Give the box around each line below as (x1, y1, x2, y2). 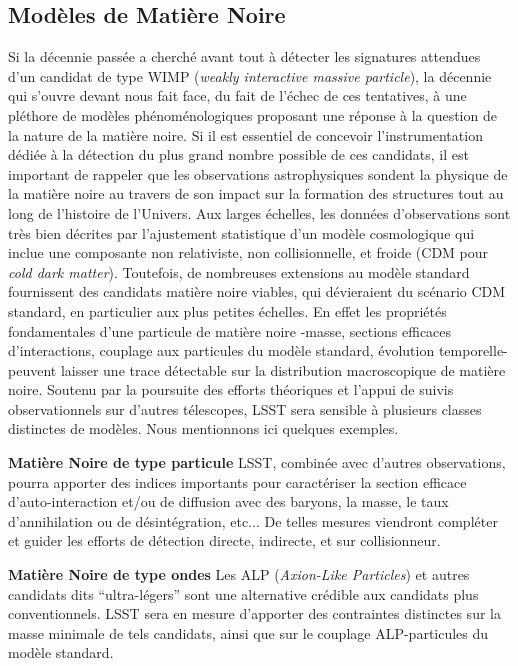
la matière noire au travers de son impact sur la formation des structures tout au (8, 183, 504, 204)
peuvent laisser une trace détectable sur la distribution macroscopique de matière (8, 359, 506, 380)
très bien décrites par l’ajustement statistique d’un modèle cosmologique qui (8, 222, 475, 243)
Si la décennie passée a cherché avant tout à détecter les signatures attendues (8, 46, 481, 67)
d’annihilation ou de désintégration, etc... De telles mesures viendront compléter (8, 510, 498, 531)
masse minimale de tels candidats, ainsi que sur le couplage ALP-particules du (8, 622, 489, 643)
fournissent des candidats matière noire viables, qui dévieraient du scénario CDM (8, 281, 506, 302)
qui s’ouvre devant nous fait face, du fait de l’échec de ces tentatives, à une (8, 85, 467, 106)
